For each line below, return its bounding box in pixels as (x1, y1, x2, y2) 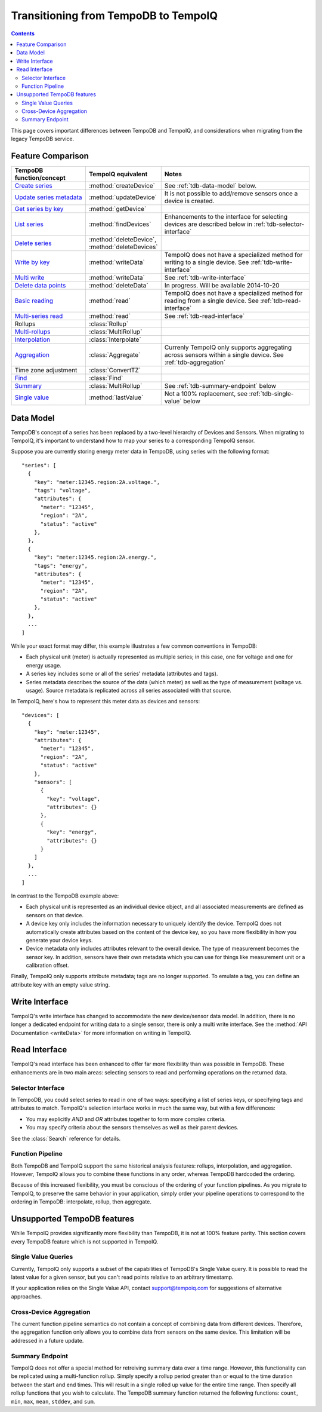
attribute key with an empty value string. (11, 981, 110, 988)
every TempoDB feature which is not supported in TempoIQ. (11, 1238, 159, 1245)
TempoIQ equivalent (89, 170, 148, 179)
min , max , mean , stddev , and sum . (11, 1398, 95, 1405)
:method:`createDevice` (89, 182, 155, 190)
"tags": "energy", (33, 562, 88, 569)
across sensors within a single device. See (164, 351, 284, 359)
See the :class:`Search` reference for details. (11, 1135, 121, 1142)
